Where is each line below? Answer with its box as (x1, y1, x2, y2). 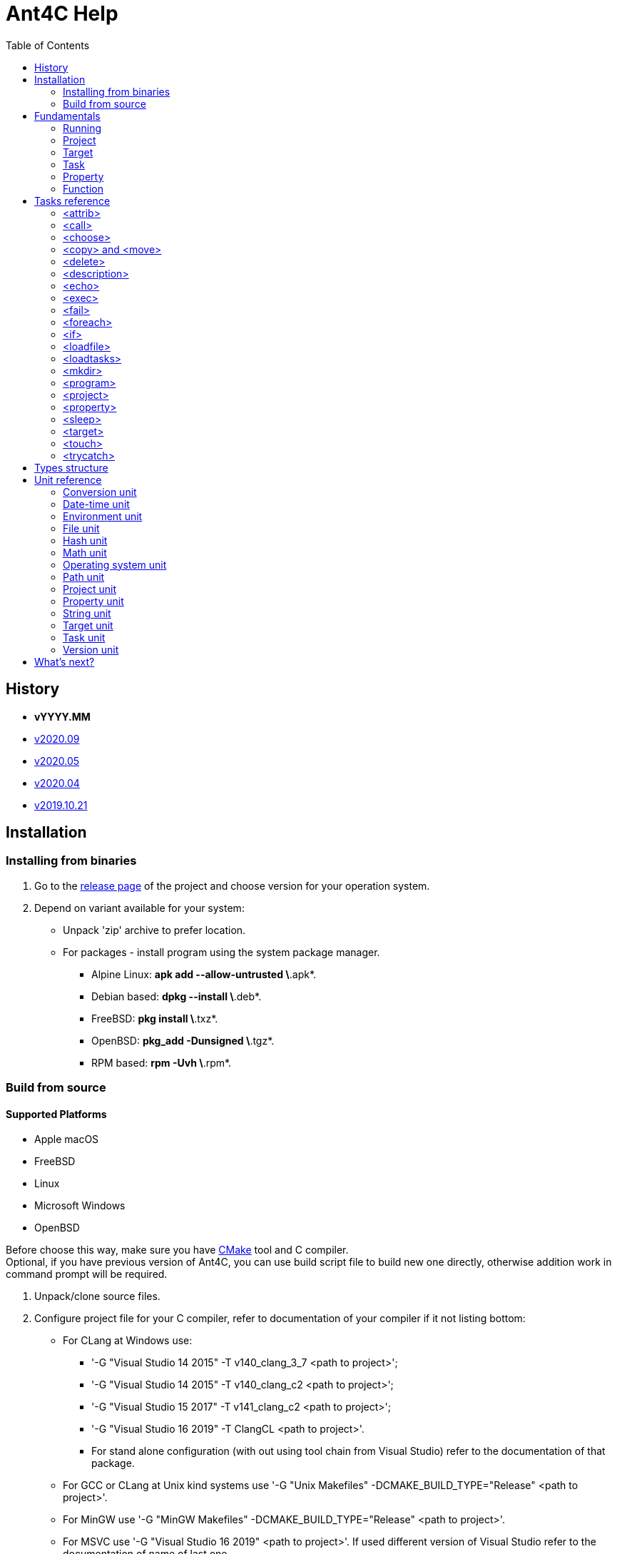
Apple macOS (34, 1133, 99, 1146)
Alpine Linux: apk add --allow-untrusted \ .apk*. (91, 968, 317, 980)
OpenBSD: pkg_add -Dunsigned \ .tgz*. (91, 1034, 275, 1047)
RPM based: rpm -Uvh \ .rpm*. (91, 1056, 232, 1069)
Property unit (63, 594, 124, 607)
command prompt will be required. (6, 1268, 168, 1281)
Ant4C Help (6, 1, 118, 26)
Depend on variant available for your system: (34, 901, 245, 914)
